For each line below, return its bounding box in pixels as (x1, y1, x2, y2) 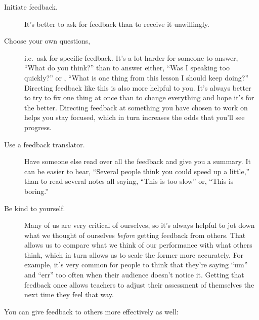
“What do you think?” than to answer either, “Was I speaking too (24, 62, 230, 73)
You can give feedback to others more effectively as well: (4, 306, 179, 316)
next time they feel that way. (24, 289, 114, 300)
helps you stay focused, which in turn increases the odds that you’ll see (24, 112, 245, 123)
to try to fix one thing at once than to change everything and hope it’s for (24, 92, 254, 103)
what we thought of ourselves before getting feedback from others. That (24, 229, 246, 240)
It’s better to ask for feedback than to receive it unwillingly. (24, 18, 209, 29)
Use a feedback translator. (4, 139, 85, 149)
